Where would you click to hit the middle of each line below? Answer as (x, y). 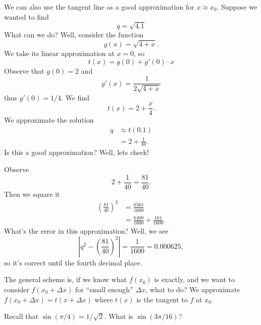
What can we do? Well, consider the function (74, 35)
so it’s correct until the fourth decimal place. (73, 262)
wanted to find (27, 16)
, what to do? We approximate (193, 289)
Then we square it (32, 194)
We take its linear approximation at (59, 53)
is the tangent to (162, 299)
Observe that (24, 70)
